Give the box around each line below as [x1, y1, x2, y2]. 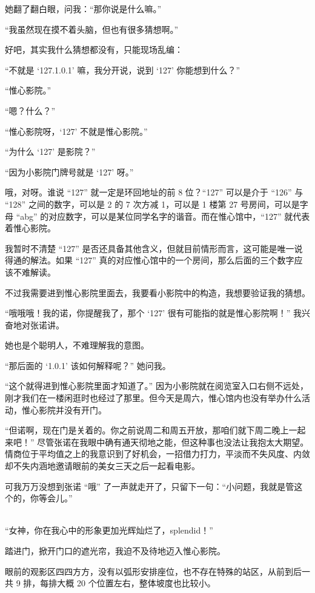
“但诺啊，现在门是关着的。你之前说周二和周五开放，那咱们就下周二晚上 [5, 424, 289, 436]
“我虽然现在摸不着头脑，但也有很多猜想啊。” [5, 22, 179, 35]
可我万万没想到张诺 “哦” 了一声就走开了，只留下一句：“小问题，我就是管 [5, 479, 294, 492]
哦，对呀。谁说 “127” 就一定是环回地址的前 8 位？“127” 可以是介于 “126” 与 [5, 186, 303, 198]
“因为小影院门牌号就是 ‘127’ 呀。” [5, 165, 134, 178]
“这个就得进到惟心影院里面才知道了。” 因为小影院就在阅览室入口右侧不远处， [5, 379, 308, 392]
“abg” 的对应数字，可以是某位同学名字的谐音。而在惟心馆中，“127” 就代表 [16, 209, 310, 222]
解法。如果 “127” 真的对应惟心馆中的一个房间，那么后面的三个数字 [30, 254, 294, 266]
